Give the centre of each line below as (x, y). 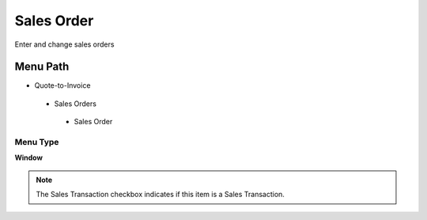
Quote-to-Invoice (62, 85)
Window (29, 157)
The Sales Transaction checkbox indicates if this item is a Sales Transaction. (160, 195)
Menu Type (37, 142)
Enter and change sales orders (64, 44)
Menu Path (42, 67)
